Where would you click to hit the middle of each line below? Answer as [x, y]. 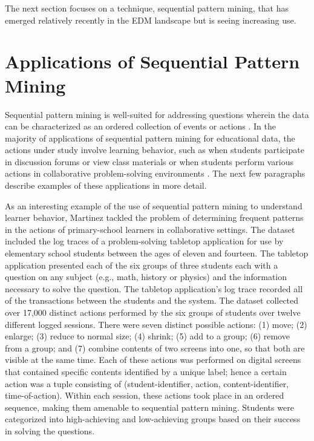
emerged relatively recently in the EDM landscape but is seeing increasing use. [151, 20]
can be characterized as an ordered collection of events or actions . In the [140, 126]
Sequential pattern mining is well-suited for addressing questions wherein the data [157, 114]
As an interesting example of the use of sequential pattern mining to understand [154, 205]
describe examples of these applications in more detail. [106, 185]
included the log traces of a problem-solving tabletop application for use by [144, 241]
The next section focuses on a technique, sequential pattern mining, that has [147, 8]
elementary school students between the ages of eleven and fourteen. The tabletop [157, 253]
